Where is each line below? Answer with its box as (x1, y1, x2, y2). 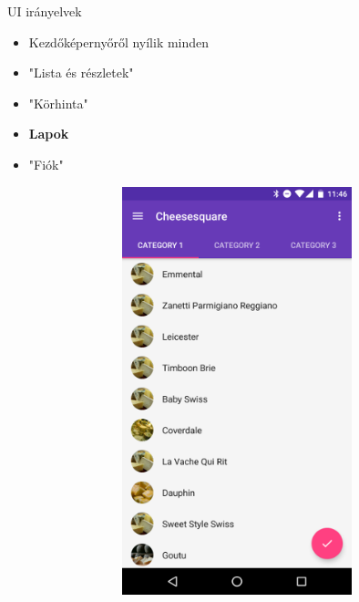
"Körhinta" (28, 93, 88, 112)
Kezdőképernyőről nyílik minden (28, 32, 210, 51)
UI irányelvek (7, 2, 82, 20)
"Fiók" (28, 154, 64, 173)
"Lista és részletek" (28, 63, 134, 82)
